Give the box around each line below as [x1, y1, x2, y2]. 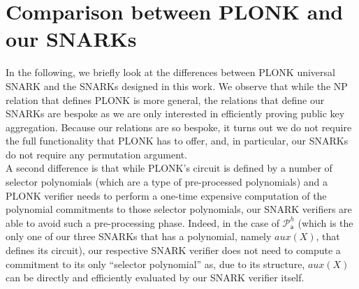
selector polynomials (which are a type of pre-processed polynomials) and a [6, 175, 328, 189]
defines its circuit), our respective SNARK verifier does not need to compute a [6, 243, 341, 258]
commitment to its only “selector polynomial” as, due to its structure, [6, 256, 305, 271]
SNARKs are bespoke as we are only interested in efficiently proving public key [6, 106, 345, 121]
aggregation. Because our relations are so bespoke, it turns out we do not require [6, 119, 352, 134]
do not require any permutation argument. [6, 147, 187, 161]
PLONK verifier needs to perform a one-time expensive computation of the [6, 188, 327, 202]
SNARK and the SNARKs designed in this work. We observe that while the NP [6, 78, 348, 93]
